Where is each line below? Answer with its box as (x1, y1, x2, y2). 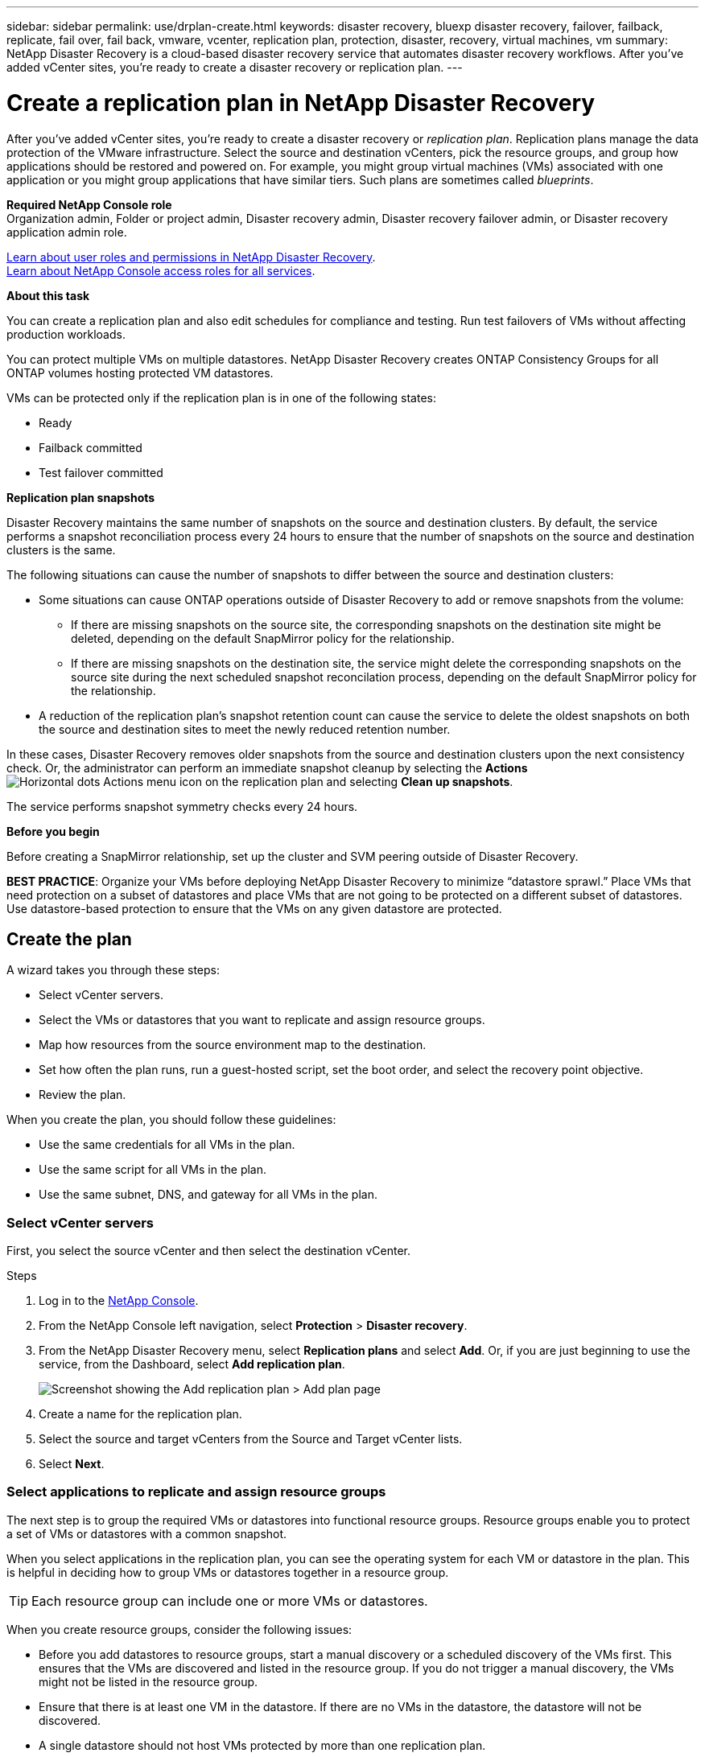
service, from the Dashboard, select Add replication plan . (39, 1357, 345, 1372)
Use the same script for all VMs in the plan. (39, 1162, 267, 1177)
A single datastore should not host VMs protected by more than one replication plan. (39, 1738, 486, 1752)
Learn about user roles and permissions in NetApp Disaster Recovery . (6, 249, 376, 264)
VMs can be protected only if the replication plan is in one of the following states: (6, 390, 437, 405)
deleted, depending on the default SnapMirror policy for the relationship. (71, 631, 455, 645)
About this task (6, 288, 90, 302)
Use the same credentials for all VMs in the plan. (39, 1138, 295, 1152)
